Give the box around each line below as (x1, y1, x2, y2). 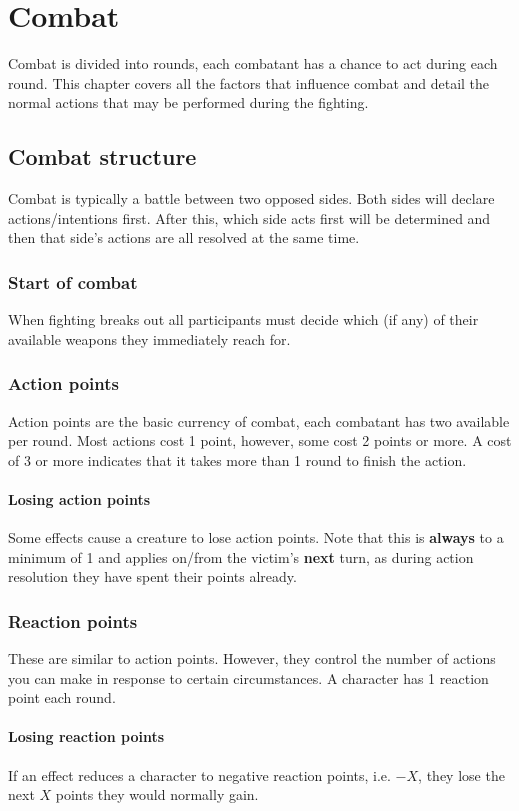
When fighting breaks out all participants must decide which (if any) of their (8, 309, 479, 330)
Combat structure (8, 141, 197, 172)
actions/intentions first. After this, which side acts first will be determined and (8, 207, 491, 228)
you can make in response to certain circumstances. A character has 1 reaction (8, 667, 489, 688)
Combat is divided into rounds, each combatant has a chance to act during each (8, 53, 498, 74)
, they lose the (418, 764, 505, 785)
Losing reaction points (8, 726, 165, 747)
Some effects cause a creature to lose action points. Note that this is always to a (8, 527, 504, 548)
